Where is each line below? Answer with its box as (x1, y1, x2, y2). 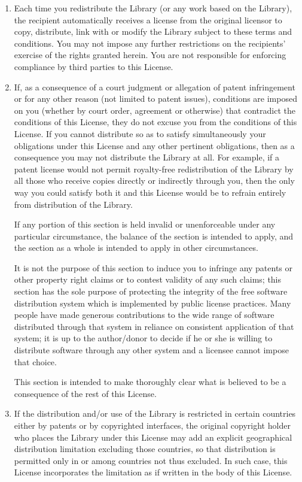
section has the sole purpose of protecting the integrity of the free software (14, 285, 288, 298)
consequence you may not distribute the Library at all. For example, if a (14, 151, 280, 163)
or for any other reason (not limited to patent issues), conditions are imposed (14, 92, 297, 105)
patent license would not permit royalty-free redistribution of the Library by (14, 162, 294, 175)
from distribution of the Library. (14, 198, 133, 210)
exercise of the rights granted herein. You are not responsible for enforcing (14, 48, 286, 61)
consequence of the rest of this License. (14, 387, 157, 399)
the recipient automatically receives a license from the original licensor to (14, 13, 282, 26)
